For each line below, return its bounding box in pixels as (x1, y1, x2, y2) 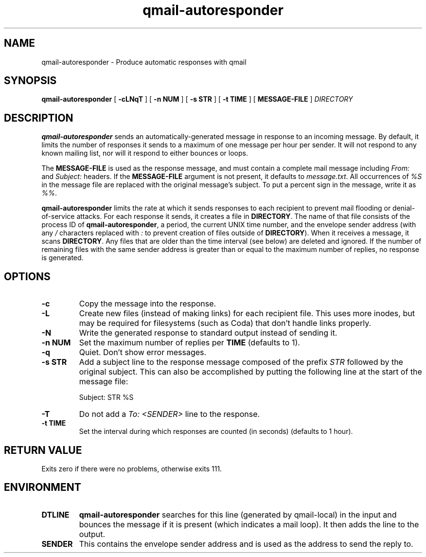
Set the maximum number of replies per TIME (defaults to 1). (79, 338, 300, 348)
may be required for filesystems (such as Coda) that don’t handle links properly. (79, 318, 372, 328)
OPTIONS (4, 270, 51, 283)
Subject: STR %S (79, 393, 134, 402)
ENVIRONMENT (4, 481, 81, 494)
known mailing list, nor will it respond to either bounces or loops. (41, 149, 248, 158)
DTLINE (41, 509, 70, 520)
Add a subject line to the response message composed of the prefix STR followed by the (79, 357, 403, 367)
